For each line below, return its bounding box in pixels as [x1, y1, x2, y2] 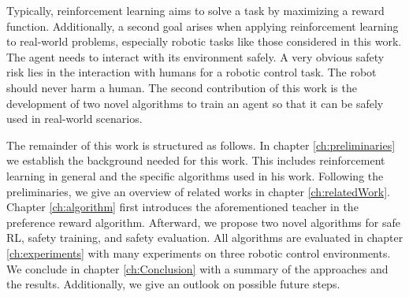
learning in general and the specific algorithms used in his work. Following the [6, 167, 384, 184]
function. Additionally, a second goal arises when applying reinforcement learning [6, 17, 399, 34]
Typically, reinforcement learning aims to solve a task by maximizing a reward [6, 2, 385, 18]
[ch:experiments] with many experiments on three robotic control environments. [6, 244, 391, 261]
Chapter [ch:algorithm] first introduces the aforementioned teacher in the [6, 199, 359, 215]
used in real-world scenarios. [6, 110, 143, 127]
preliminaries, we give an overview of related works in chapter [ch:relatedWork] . [6, 183, 390, 199]
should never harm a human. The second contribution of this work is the [6, 79, 357, 95]
